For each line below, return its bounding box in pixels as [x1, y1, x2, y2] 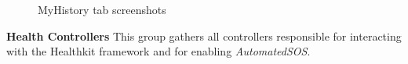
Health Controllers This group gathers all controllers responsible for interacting [6, 27, 402, 44]
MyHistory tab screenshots [38, 2, 166, 17]
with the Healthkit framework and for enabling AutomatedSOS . [6, 43, 311, 59]
